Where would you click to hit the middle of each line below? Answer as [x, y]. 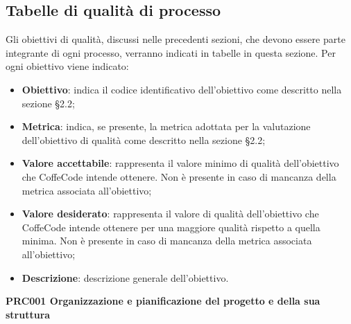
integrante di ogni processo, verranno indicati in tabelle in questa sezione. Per [171, 52]
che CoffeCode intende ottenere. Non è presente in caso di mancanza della [179, 176]
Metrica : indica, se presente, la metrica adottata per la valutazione [166, 126]
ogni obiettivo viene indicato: [67, 66]
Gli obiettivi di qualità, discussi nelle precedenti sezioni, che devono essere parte [175, 39]
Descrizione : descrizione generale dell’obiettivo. [125, 277]
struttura [28, 314]
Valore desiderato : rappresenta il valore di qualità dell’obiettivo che [170, 214]
